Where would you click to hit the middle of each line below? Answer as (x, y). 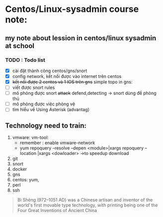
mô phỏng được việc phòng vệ (44, 104)
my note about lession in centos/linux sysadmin (81, 38)
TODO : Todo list (25, 60)
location (28, 153)
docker (20, 169)
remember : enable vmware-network (57, 143)
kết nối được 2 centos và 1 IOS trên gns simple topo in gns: (72, 82)
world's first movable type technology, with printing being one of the (87, 205)
